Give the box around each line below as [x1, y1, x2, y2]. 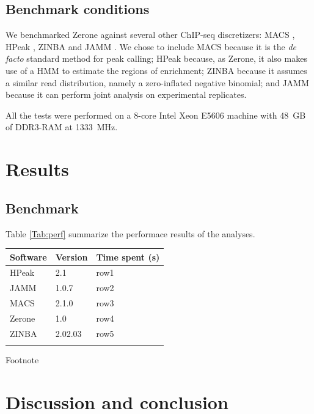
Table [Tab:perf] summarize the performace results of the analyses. [5, 227, 255, 240]
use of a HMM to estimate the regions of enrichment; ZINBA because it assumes [5, 64, 307, 76]
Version [55, 250, 88, 263]
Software [10, 250, 47, 263]
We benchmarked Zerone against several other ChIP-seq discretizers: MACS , [5, 28, 295, 41]
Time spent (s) [96, 250, 160, 263]
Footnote [5, 353, 39, 366]
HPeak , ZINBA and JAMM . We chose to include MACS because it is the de [5, 40, 297, 53]
